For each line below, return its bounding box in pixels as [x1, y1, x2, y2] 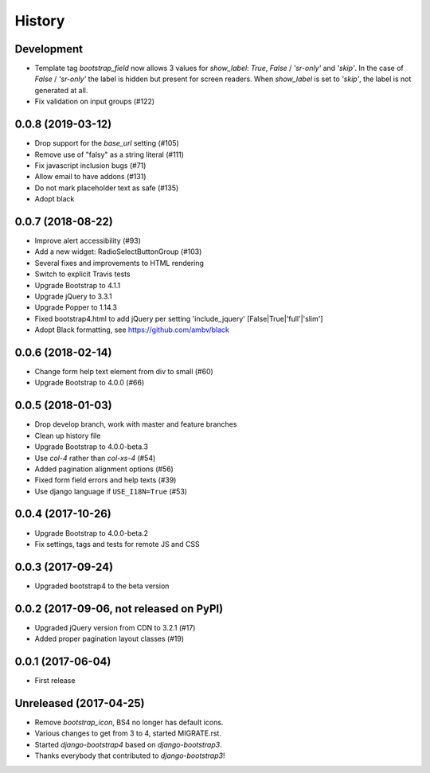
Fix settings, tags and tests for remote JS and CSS [34, 539, 200, 549]
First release [34, 676, 76, 685]
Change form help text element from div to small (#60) [34, 367, 214, 377]
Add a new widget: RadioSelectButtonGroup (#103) [34, 247, 202, 256]
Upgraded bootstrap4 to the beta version [34, 581, 170, 591]
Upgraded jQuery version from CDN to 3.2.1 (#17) [34, 623, 196, 632]
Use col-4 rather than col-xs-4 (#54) [34, 453, 156, 463]
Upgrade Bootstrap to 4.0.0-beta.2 [34, 528, 149, 537]
